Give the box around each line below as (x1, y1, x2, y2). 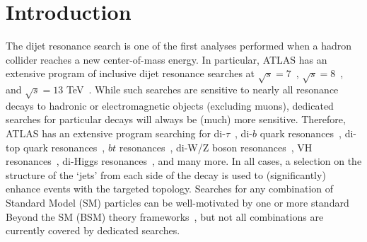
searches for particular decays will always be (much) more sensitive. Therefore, (6, 112, 346, 127)
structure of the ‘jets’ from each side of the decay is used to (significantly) (6, 167, 326, 182)
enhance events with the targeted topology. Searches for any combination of (6, 181, 334, 196)
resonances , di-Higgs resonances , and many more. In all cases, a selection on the (6, 154, 362, 168)
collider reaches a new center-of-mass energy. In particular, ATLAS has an (6, 52, 327, 67)
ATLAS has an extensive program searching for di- (6, 126, 226, 141)
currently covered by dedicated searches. (6, 223, 180, 238)
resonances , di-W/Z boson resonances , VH (119, 139, 313, 154)
